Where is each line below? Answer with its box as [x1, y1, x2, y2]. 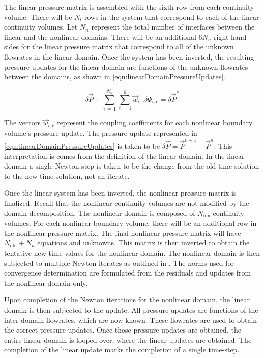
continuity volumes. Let [4, 21, 78, 32]
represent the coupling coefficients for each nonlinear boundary [57, 117, 253, 128]
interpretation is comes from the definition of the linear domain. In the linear [4, 150, 245, 161]
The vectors [4, 117, 41, 128]
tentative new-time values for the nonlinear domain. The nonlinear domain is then [4, 247, 260, 258]
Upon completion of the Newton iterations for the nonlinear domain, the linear [4, 294, 250, 305]
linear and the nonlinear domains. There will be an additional [4, 31, 196, 42]
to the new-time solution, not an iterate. [4, 170, 130, 181]
